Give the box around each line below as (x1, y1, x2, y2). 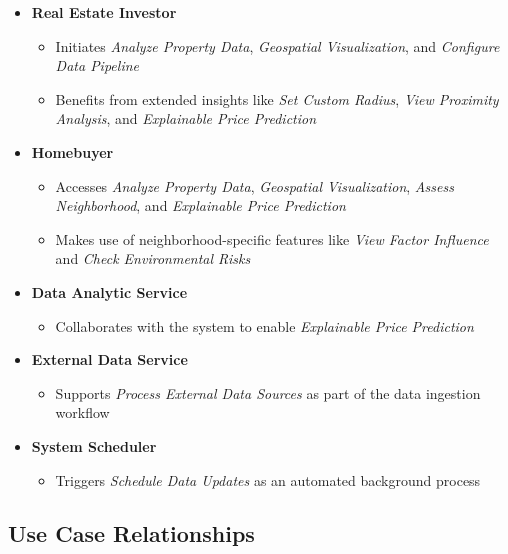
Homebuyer (31, 141, 114, 162)
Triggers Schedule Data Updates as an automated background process (55, 469, 481, 490)
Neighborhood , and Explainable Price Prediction (55, 195, 346, 216)
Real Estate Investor (31, 2, 177, 22)
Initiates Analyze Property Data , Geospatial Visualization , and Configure (55, 35, 500, 56)
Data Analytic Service (31, 281, 188, 302)
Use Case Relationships (8, 518, 255, 549)
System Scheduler (31, 435, 157, 456)
